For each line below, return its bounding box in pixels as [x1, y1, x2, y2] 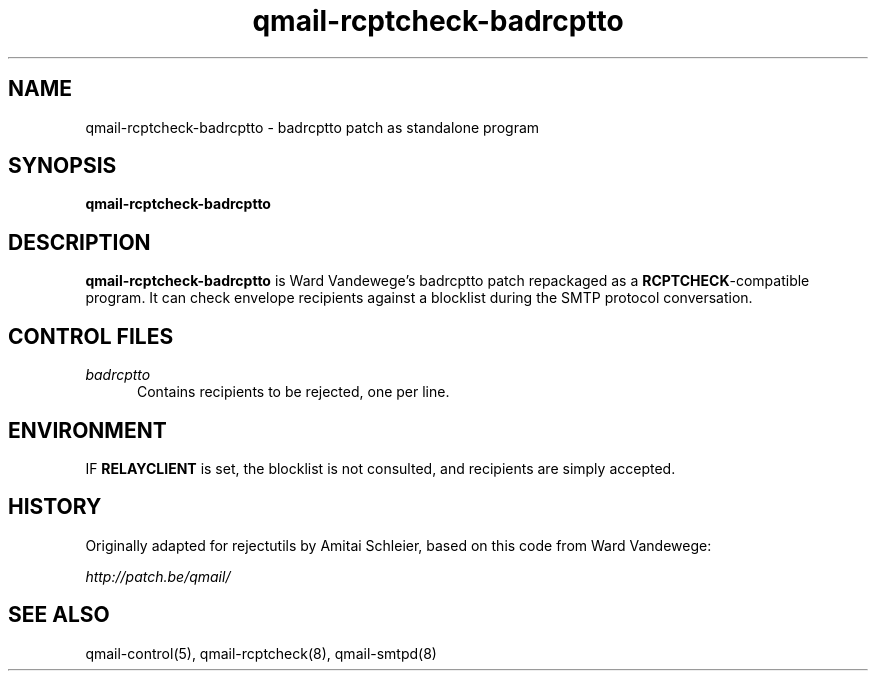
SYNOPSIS [8, 153, 117, 179]
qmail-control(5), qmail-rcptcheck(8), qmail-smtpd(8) [85, 644, 437, 662]
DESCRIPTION [8, 229, 151, 255]
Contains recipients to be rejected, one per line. [137, 383, 450, 401]
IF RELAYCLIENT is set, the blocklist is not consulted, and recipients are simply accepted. [85, 459, 676, 477]
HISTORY [8, 494, 102, 520]
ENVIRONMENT [8, 417, 167, 443]
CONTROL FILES [8, 323, 174, 349]
